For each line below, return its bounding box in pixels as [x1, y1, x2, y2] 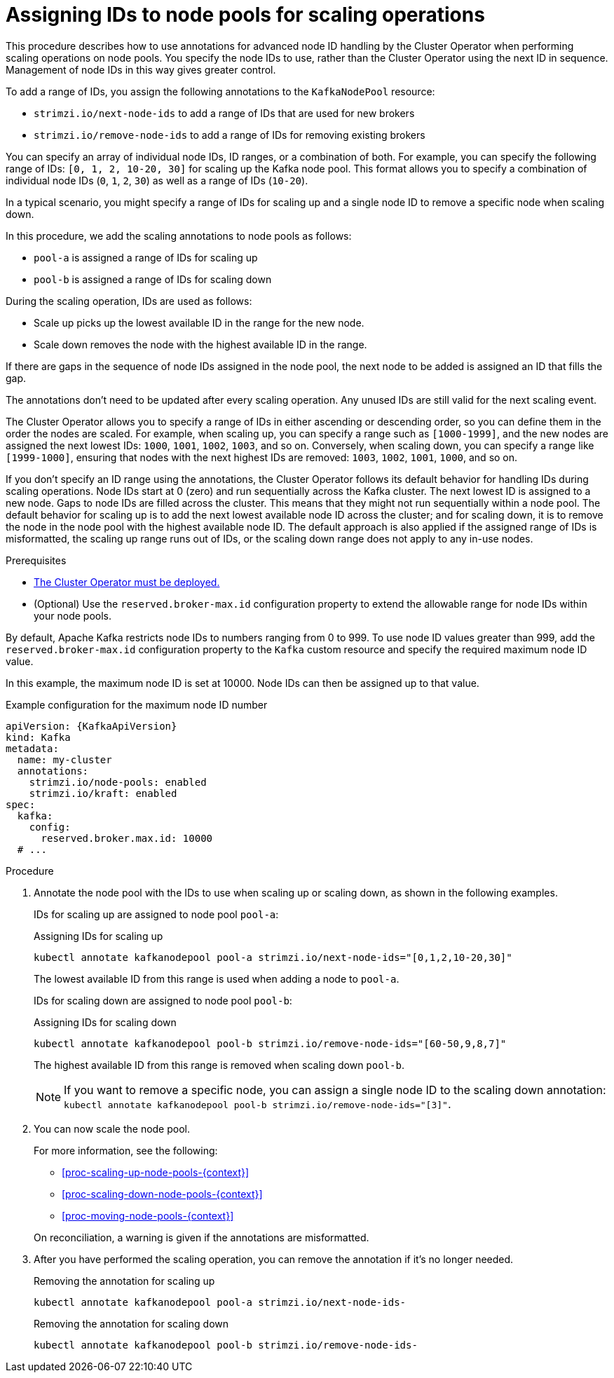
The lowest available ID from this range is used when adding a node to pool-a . [34, 972, 400, 985]
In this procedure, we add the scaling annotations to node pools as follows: [6, 229, 352, 242]
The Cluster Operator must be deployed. [34, 575, 220, 588]
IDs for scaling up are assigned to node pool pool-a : [34, 908, 279, 920]
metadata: [6, 742, 59, 754]
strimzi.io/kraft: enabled [29, 787, 177, 799]
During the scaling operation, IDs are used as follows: [6, 294, 252, 307]
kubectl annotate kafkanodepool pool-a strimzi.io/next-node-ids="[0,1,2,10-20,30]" [34, 951, 512, 963]
